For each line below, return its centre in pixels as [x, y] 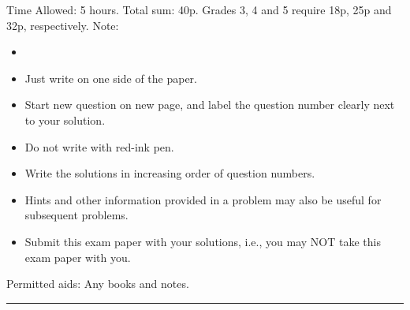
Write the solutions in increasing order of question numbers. [170, 173]
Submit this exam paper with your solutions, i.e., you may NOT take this [203, 241]
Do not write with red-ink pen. [99, 146]
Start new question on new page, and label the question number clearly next [210, 105]
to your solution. [65, 120]
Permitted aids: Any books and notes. [98, 284]
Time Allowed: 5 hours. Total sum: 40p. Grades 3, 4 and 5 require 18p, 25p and [199, 9]
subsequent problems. [76, 215]
